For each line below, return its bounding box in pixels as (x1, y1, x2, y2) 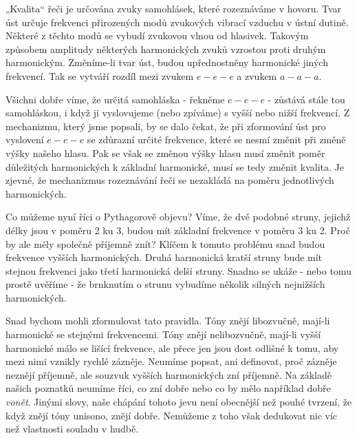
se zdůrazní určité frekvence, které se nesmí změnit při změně (87, 132, 346, 147)
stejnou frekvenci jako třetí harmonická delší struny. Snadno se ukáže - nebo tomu (6, 263, 351, 278)
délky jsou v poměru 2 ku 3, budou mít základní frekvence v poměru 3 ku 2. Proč (6, 222, 350, 237)
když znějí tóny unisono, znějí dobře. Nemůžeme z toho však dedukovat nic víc (6, 408, 338, 422)
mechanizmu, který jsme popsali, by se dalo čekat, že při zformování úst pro (6, 118, 326, 133)
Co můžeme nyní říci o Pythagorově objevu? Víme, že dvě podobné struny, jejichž (6, 209, 351, 224)
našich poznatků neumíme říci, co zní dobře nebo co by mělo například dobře (6, 381, 331, 395)
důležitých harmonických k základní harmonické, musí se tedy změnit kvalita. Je (6, 159, 344, 174)
